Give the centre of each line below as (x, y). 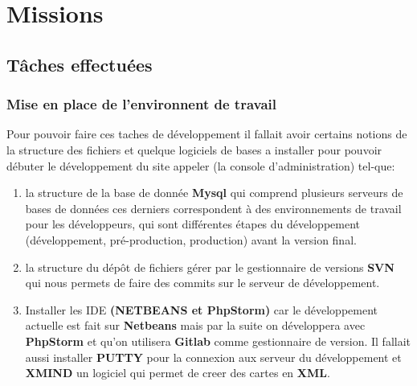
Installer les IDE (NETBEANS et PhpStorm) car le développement (202, 309)
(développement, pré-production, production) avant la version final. (191, 239)
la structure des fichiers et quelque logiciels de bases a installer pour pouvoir (194, 149)
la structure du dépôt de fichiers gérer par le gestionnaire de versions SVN (210, 267)
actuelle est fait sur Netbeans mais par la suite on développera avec (195, 325)
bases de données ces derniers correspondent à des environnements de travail (213, 208)
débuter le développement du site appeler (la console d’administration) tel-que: (201, 165)
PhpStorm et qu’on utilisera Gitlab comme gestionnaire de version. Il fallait (218, 341)
